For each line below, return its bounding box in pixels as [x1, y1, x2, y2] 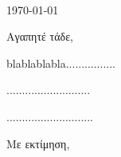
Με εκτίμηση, [6, 135, 70, 151]
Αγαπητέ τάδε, [6, 28, 73, 45]
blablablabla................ [6, 54, 115, 71]
